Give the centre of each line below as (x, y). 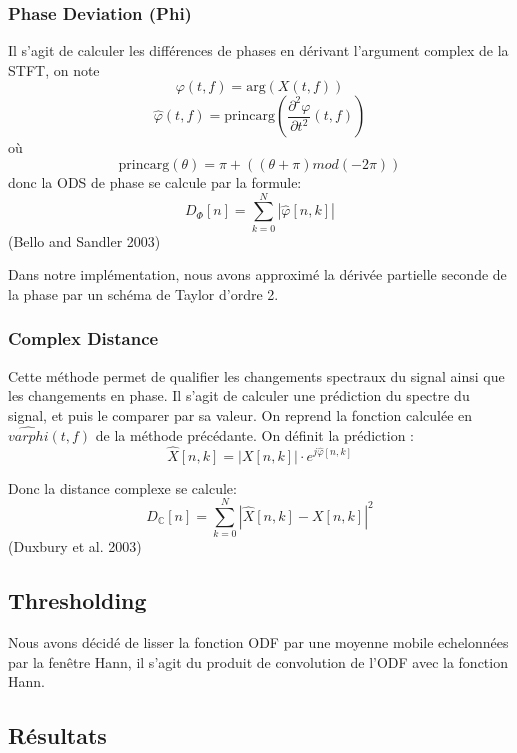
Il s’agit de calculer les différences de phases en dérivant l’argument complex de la (258, 50)
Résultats (57, 735)
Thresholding (77, 600)
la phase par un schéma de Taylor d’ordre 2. (143, 293)
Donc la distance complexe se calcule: (122, 487)
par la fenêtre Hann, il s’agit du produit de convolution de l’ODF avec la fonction (258, 661)
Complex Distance (83, 338)
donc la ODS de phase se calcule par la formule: (155, 182)
